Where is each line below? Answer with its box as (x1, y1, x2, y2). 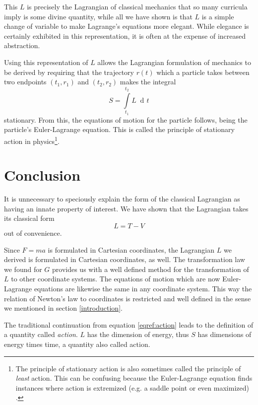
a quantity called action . (4, 329, 78, 339)
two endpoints (4, 76, 47, 87)
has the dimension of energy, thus (87, 329, 189, 339)
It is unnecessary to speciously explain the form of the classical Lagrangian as (4, 194, 240, 204)
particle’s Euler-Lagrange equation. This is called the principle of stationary (4, 124, 235, 135)
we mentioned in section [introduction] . (4, 303, 123, 313)
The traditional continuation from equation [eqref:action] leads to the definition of (4, 319, 254, 330)
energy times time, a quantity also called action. (4, 338, 150, 349)
